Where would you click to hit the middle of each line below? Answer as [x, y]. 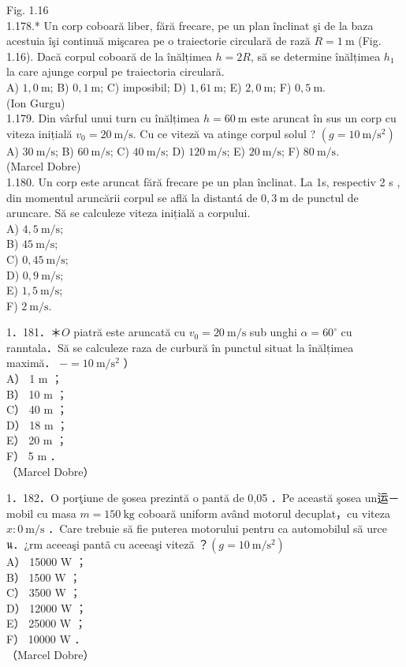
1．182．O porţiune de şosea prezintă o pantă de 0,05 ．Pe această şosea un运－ [203, 498]
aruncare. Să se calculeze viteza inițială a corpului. [129, 213]
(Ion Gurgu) [36, 102]
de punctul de [325, 197]
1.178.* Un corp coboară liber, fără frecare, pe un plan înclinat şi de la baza [190, 25]
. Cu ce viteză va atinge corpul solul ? [224, 133]
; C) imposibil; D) [143, 86]
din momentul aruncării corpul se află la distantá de [132, 197]
